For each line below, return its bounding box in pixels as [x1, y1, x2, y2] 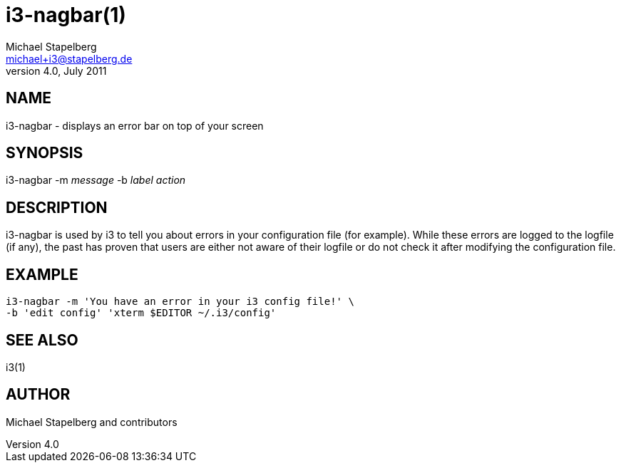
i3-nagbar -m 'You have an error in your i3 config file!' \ [6, 296, 354, 308]
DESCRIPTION [6, 198, 108, 217]
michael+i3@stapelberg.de [6, 52, 133, 65]
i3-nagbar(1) [6, 3, 126, 27]
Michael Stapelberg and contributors [6, 415, 178, 428]
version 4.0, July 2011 [6, 64, 107, 77]
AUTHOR [6, 385, 71, 404]
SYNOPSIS [6, 144, 83, 162]
